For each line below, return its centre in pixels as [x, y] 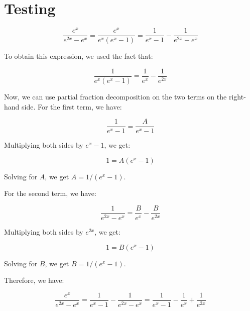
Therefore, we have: [34, 280]
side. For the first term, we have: [72, 106]
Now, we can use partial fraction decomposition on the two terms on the [115, 96]
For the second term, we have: [50, 193]
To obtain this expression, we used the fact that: [79, 56]
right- [237, 96]
